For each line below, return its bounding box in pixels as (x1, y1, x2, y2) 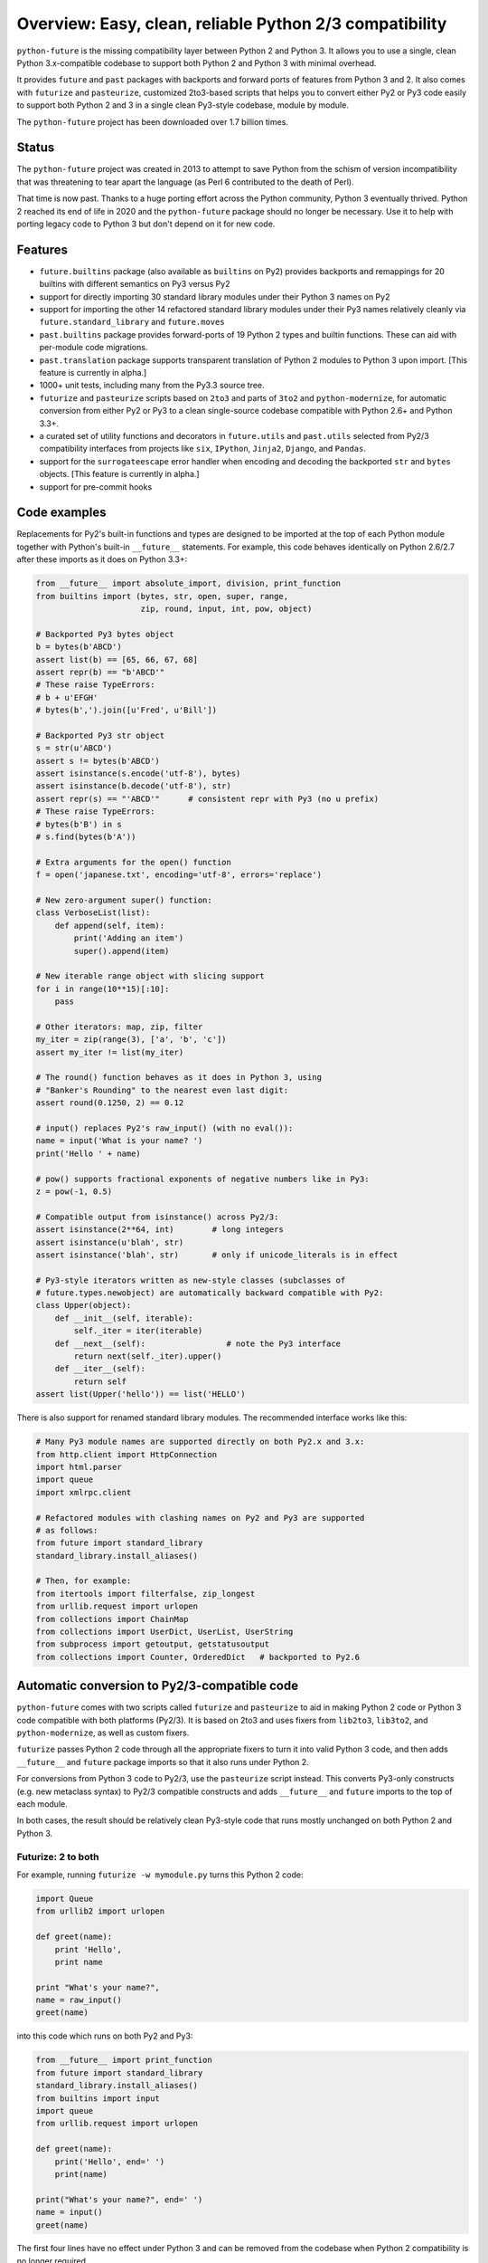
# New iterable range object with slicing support (35, 971, 266, 981)
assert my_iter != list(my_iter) (35, 1046, 184, 1057)
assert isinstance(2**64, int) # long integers (35, 1225, 284, 1235)
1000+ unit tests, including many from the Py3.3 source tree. (39, 380, 266, 391)
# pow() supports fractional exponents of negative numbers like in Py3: (35, 1173, 370, 1184)
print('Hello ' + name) (35, 1148, 142, 1159)
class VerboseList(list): (35, 908, 151, 918)
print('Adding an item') (73, 933, 184, 943)
